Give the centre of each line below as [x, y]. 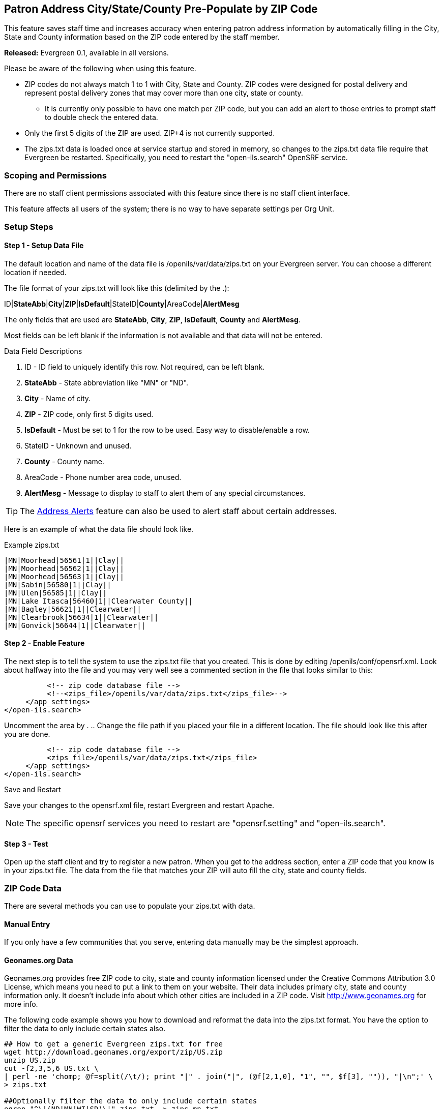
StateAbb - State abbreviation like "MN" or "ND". [107, 382]
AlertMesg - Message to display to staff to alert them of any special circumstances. [165, 493]
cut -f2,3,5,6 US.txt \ [51, 1069]
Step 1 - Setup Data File [44, 246]
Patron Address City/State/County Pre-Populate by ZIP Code [161, 9]
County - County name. [64, 461]
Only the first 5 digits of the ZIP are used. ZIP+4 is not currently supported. [150, 133]
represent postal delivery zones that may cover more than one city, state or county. [164, 93]
